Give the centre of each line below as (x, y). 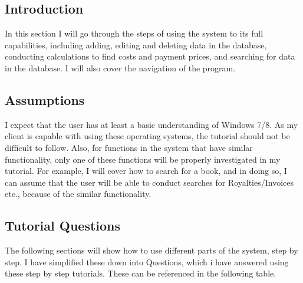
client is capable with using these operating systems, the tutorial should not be (147, 136)
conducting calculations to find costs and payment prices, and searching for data (150, 56)
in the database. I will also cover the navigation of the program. (120, 68)
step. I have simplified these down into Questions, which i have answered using (147, 261)
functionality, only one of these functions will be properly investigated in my (143, 159)
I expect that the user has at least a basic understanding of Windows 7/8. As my (151, 124)
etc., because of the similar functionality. (78, 194)
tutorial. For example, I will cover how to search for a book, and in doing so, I (146, 171)
